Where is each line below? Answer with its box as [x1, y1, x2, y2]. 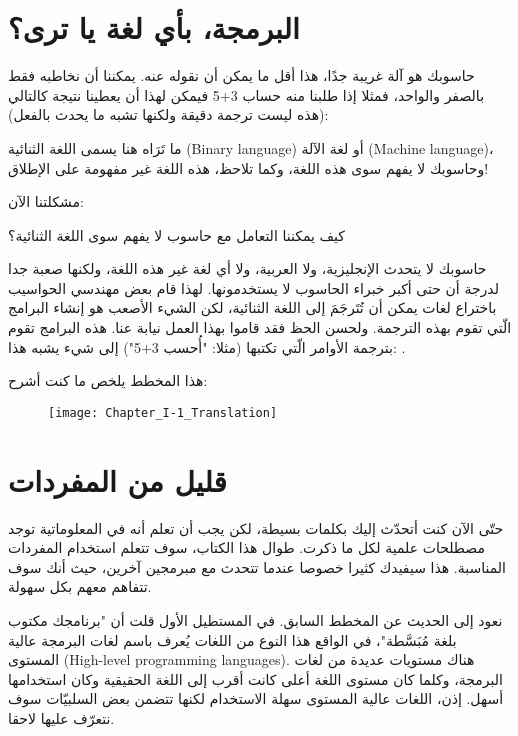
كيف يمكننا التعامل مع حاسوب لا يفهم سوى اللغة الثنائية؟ [8, 224, 345, 245]
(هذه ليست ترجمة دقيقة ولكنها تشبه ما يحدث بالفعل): [8, 104, 329, 125]
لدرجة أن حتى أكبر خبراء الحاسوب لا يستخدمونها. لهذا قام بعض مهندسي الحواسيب [8, 277, 499, 298]
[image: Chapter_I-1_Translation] [48, 405, 278, 420]
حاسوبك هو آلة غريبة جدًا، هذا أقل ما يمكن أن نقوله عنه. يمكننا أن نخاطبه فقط [8, 65, 475, 86]
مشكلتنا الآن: [8, 191, 84, 212]
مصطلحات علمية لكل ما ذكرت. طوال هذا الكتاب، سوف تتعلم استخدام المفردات [8, 537, 485, 558]
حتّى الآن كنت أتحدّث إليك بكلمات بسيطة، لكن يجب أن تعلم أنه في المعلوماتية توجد [8, 517, 504, 538]
